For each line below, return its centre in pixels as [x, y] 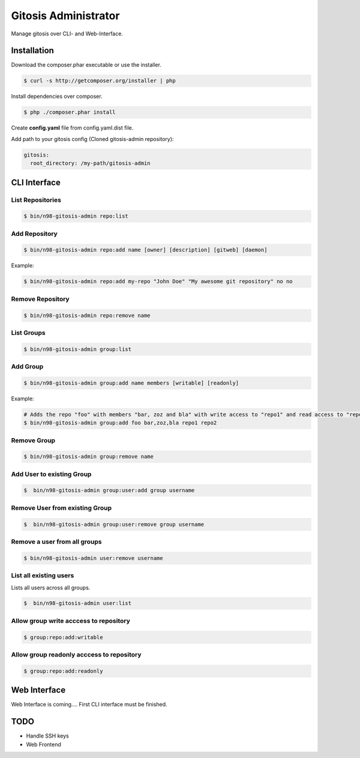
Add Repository [34, 233]
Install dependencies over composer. [57, 97]
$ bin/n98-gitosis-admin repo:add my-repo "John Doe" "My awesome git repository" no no [158, 281]
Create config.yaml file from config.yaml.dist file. [72, 128]
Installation [32, 51]
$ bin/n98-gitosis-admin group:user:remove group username [114, 524]
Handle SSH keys [47, 736]
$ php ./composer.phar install [70, 112]
